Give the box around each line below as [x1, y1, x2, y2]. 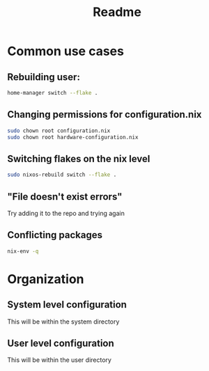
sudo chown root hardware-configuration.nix [7, 134, 139, 141]
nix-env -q [7, 248, 39, 255]
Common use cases [7, 43, 124, 59]
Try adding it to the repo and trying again [7, 209, 125, 217]
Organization [7, 271, 84, 287]
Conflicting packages [7, 229, 103, 241]
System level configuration [7, 299, 127, 310]
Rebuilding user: [7, 71, 80, 83]
